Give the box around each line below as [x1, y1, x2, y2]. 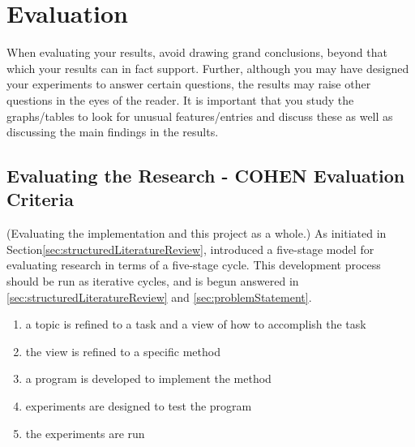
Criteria [6, 187, 74, 212]
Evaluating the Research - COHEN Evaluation [6, 163, 405, 188]
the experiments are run [25, 424, 145, 441]
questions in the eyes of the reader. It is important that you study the [6, 91, 354, 108]
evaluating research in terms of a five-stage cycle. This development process [6, 256, 381, 273]
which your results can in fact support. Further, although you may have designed [6, 59, 409, 76]
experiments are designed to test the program [25, 398, 252, 415]
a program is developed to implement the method [25, 370, 272, 387]
